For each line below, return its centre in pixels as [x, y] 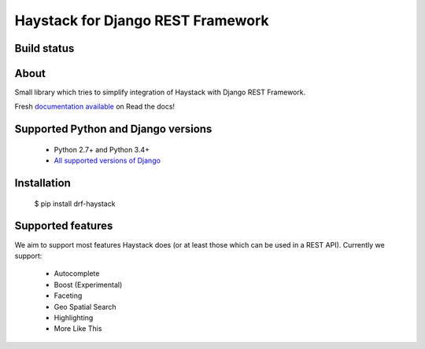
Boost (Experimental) [88, 285]
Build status [44, 48]
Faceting [68, 296]
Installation [42, 184]
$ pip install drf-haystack [75, 204]
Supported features [64, 226]
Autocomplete [77, 274]
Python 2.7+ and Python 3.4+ [102, 149]
